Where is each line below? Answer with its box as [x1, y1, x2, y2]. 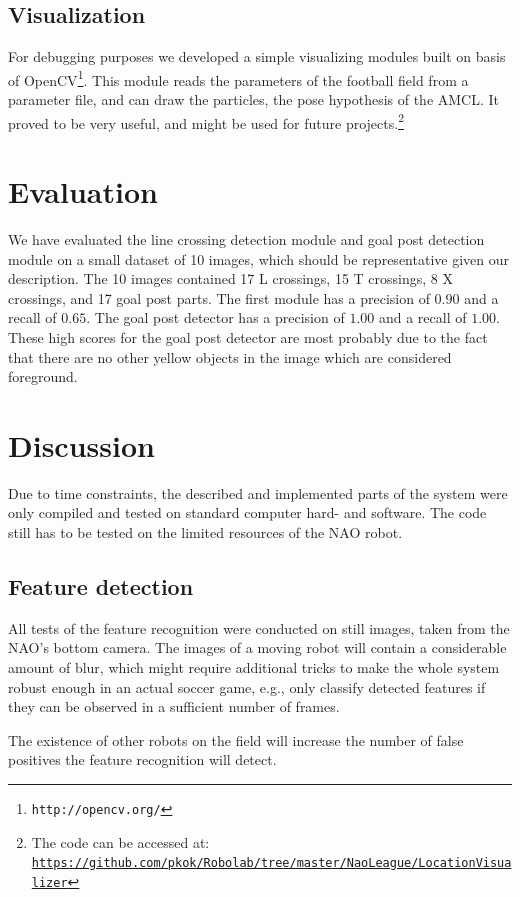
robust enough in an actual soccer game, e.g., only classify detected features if [8, 676, 486, 697]
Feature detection [8, 571, 194, 602]
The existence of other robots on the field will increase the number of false [8, 729, 464, 750]
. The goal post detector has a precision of [86, 307, 345, 328]
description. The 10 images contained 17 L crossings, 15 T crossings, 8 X [8, 268, 453, 289]
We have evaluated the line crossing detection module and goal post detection [8, 229, 485, 250]
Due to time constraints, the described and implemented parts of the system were [8, 482, 508, 503]
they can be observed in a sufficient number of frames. [8, 696, 340, 717]
